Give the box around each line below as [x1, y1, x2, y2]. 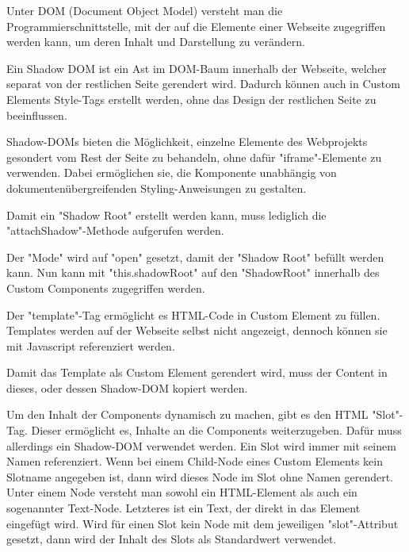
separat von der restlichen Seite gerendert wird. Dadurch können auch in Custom [6, 75, 400, 92]
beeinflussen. [6, 106, 67, 123]
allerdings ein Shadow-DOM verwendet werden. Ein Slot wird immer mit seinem [6, 437, 396, 454]
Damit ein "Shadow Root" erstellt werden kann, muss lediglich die [6, 206, 327, 223]
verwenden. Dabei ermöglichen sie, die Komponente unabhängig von [6, 164, 337, 181]
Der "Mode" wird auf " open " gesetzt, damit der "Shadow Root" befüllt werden [6, 248, 384, 265]
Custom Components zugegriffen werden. [6, 279, 205, 296]
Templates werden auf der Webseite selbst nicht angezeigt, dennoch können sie [6, 322, 388, 339]
